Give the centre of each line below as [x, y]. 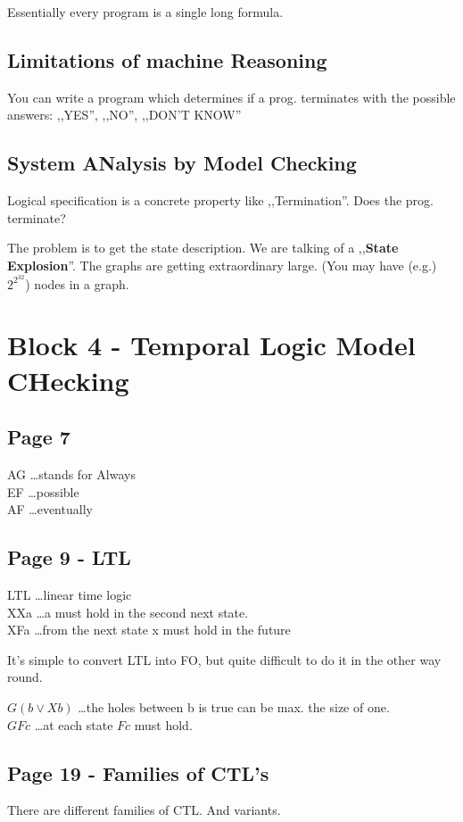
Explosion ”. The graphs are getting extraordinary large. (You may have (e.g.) [222, 265]
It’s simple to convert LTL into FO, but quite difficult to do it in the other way [224, 659]
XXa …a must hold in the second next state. [128, 612]
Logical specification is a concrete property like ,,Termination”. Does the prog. [220, 200]
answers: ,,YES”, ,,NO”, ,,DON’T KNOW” [124, 115]
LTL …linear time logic [70, 594]
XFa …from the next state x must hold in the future [149, 630]
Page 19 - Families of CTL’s [138, 772]
